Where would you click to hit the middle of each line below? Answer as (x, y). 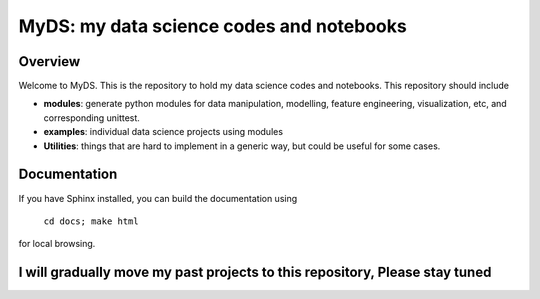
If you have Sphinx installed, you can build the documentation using (158, 198)
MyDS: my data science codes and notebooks (212, 26)
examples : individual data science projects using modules (163, 132)
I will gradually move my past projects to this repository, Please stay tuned (255, 272)
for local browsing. (57, 244)
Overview (49, 61)
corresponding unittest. (91, 117)
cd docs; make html (91, 221)
